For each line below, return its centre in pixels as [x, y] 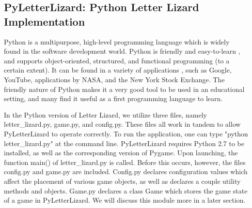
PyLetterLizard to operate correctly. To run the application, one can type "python [126, 133]
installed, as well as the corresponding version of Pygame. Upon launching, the [121, 153]
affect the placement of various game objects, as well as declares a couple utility [122, 181]
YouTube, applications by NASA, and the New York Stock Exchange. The [114, 79]
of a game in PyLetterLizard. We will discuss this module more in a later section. [125, 200]
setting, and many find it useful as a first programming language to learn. [113, 98]
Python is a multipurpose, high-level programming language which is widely [117, 41]
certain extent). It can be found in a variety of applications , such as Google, [118, 70]
